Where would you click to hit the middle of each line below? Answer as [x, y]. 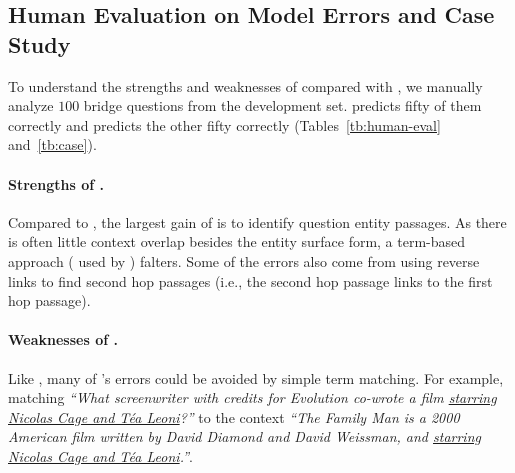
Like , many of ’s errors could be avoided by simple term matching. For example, [256, 377]
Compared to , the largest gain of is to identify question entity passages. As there [257, 221]
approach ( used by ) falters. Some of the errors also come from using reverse [244, 260]
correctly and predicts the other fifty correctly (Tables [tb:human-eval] [224, 124]
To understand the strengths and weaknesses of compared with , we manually [245, 85]
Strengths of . [56, 183]
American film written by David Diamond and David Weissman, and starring [244, 436]
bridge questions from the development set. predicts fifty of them [282, 105]
